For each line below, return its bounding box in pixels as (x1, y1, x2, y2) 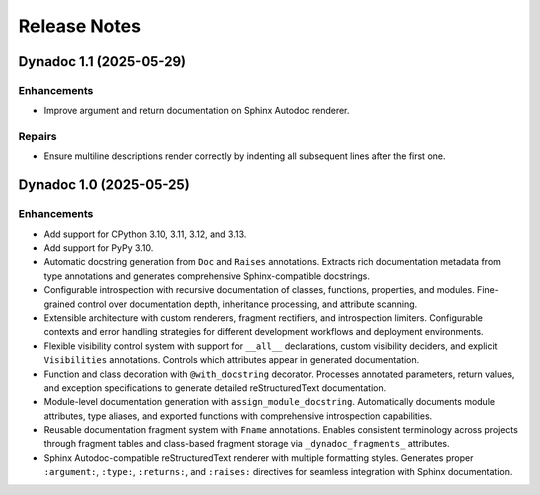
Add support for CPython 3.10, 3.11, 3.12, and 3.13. (43, 228, 247, 240)
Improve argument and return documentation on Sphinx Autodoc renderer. (43, 105, 350, 117)
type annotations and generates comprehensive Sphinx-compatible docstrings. (43, 270, 370, 282)
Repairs (18, 130, 57, 144)
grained (43, 298, 76, 310)
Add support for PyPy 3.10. (43, 242, 154, 254)
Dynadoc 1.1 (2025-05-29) (18, 53, 187, 70)
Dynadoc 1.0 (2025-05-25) (18, 176, 190, 194)
